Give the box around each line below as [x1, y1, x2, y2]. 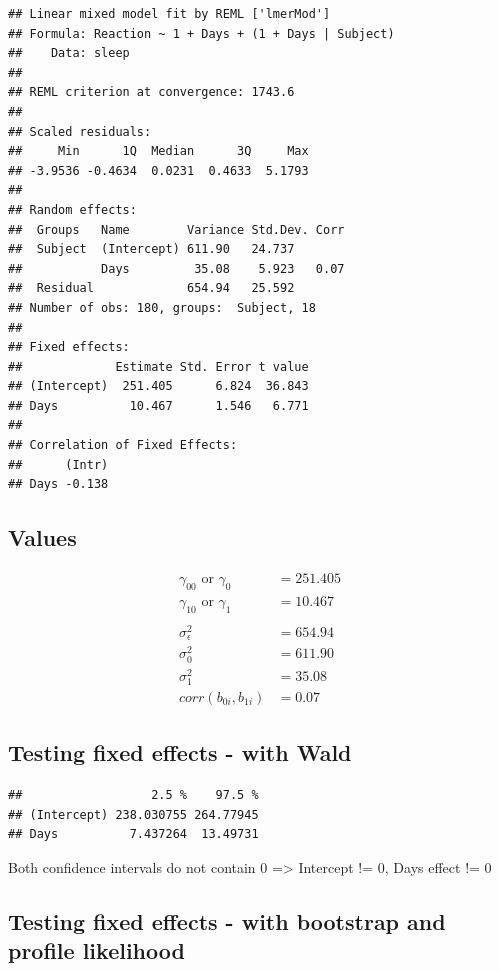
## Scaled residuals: [8, 124, 152, 139]
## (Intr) [8, 457, 109, 472]
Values [8, 522, 77, 553]
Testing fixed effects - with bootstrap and [8, 905, 446, 936]
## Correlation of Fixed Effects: [8, 438, 238, 453]
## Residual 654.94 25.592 [8, 281, 295, 296]
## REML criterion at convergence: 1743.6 [8, 85, 295, 100]
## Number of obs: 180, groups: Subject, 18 [8, 300, 316, 315]
